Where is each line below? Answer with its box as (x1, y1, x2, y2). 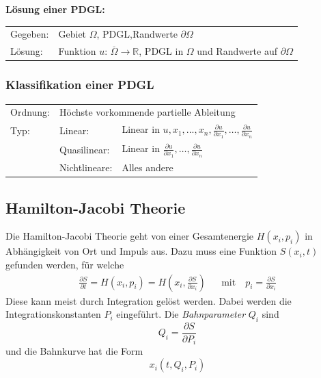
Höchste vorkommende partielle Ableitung (59, 105, 236, 119)
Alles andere (122, 160, 173, 175)
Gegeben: (10, 27, 49, 41)
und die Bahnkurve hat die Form (5, 344, 143, 358)
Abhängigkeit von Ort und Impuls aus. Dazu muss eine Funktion (5, 244, 277, 258)
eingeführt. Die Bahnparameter (116, 307, 246, 321)
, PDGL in (139, 44, 184, 58)
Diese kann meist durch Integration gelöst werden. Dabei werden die (5, 293, 292, 307)
